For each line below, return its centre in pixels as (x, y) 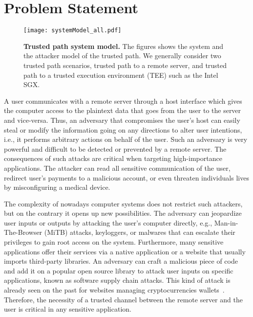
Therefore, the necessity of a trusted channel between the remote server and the (123, 299)
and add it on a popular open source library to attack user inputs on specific (119, 270)
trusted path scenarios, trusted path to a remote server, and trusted (125, 65)
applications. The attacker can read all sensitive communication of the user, (117, 168)
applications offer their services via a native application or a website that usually (125, 251)
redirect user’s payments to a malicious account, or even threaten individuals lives (126, 177)
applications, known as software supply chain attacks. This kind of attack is (117, 280)
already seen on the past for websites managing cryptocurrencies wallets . (114, 290)
